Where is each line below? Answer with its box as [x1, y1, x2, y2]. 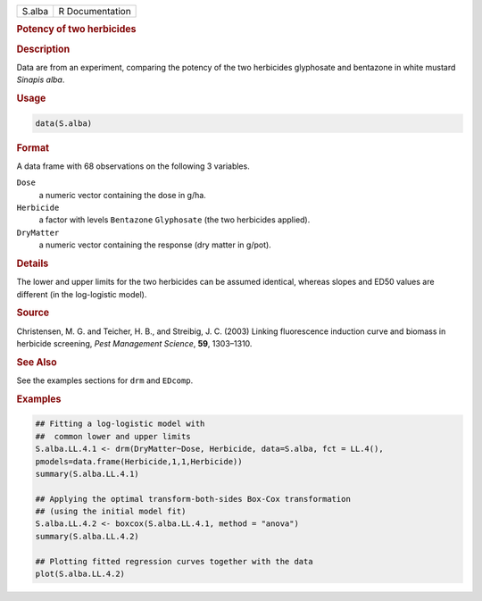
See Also [16, 355, 57, 368]
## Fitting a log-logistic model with [35, 419, 205, 429]
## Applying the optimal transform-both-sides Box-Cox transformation [35, 494, 352, 504]
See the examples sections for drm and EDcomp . [16, 375, 194, 386]
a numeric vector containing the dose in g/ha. [38, 189, 207, 200]
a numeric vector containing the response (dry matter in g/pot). [38, 239, 271, 250]
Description [16, 43, 71, 55]
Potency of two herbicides [16, 23, 137, 36]
